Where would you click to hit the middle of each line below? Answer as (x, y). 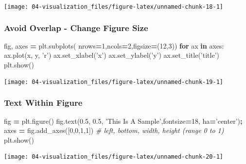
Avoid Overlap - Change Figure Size (76, 27)
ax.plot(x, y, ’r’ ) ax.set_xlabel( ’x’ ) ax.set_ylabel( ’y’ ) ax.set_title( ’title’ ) (112, 55)
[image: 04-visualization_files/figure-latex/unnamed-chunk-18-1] (114, 7)
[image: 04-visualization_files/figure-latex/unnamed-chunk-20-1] (114, 157)
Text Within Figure (43, 103)
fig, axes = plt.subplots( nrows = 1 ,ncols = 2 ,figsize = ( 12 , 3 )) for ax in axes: (114, 45)
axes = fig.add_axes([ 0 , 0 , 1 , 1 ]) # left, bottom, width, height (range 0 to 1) (114, 130)
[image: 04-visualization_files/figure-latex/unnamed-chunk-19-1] (114, 82)
